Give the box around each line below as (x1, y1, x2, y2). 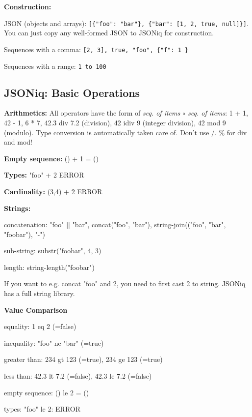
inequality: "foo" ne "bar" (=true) (4, 337, 104, 348)
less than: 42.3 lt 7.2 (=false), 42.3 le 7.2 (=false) (4, 371, 152, 381)
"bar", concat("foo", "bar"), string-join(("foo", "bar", (72, 219, 226, 230)
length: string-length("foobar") (4, 262, 95, 272)
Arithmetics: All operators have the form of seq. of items (4, 108, 180, 118)
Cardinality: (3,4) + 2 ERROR (4, 186, 102, 196)
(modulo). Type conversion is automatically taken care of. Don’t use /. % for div (4, 127, 247, 137)
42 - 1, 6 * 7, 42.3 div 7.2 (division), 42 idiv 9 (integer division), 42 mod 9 (4, 117, 226, 127)
